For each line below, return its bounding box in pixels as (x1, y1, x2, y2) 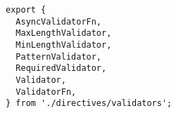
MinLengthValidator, (15, 39, 112, 50)
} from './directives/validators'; (6, 98, 172, 109)
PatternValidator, (15, 51, 102, 62)
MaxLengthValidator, (15, 28, 112, 39)
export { (6, 5, 46, 15)
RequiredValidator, (15, 63, 107, 74)
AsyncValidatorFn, (15, 16, 102, 27)
